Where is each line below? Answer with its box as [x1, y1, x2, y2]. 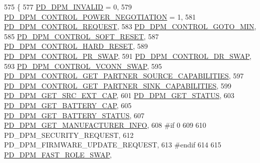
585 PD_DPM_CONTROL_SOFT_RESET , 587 [4, 31, 159, 41]
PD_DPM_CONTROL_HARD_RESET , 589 [4, 41, 148, 51]
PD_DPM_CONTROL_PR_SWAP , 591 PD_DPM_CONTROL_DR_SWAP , [4, 50, 251, 61]
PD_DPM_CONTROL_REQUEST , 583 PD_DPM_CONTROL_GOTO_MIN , [4, 21, 256, 32]
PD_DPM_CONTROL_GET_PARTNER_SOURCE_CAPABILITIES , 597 [4, 70, 244, 81]
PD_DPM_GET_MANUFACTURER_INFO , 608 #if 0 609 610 [4, 120, 207, 130]
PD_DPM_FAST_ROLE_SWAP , [4, 149, 112, 159]
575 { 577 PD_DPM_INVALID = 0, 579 [4, 2, 132, 12]
